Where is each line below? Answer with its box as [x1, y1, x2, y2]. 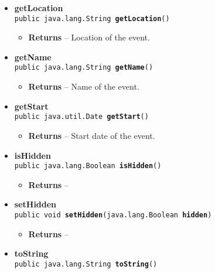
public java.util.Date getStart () [14, 112, 149, 121]
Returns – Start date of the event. [28, 129, 155, 141]
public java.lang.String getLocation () [14, 14, 170, 23]
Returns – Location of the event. [28, 31, 150, 43]
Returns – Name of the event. [28, 80, 139, 93]
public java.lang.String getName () [14, 63, 153, 72]
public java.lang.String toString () [14, 260, 158, 268]
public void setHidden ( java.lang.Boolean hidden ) [14, 210, 212, 219]
